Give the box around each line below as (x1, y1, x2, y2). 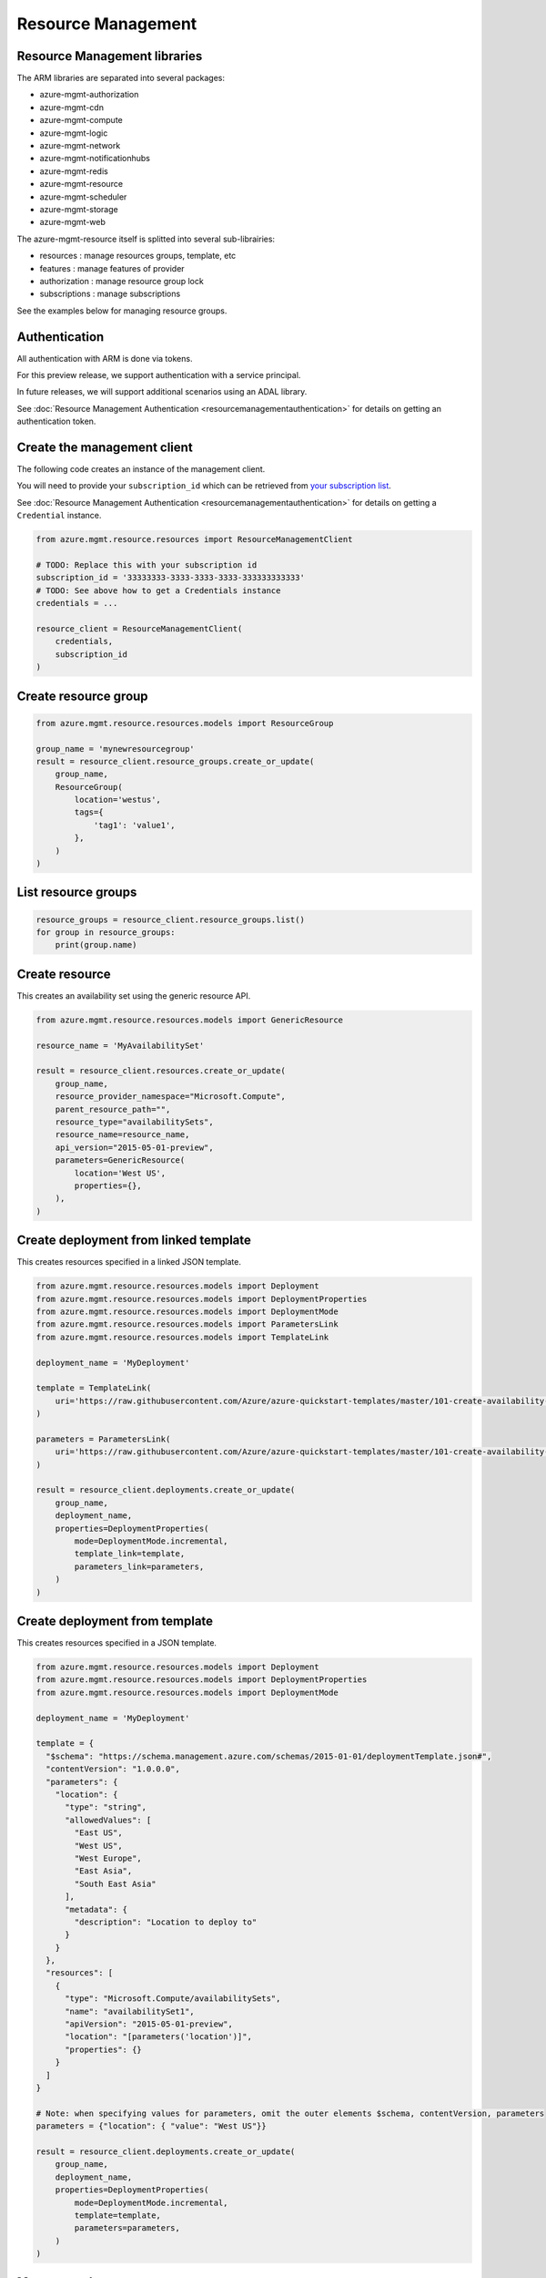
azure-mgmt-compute (39, 115, 123, 126)
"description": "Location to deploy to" (74, 1916, 258, 1927)
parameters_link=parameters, (74, 1561, 205, 1572)
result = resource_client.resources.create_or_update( (35, 1066, 286, 1076)
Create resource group (16, 688, 149, 703)
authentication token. (16, 416, 96, 427)
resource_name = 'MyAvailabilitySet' (35, 1040, 205, 1051)
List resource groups (16, 885, 137, 900)
